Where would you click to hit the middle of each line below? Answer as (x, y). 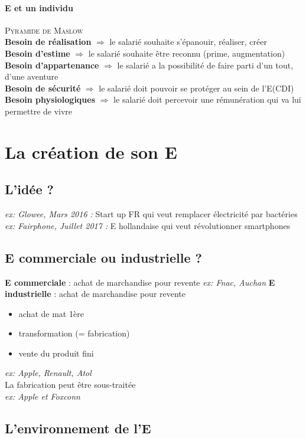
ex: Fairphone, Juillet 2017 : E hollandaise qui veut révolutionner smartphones (148, 225)
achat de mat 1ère (51, 313)
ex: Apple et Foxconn (43, 396)
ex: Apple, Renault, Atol (48, 373)
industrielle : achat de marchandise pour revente (95, 294)
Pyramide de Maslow (44, 30)
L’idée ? (29, 189)
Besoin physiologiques (50, 99)
